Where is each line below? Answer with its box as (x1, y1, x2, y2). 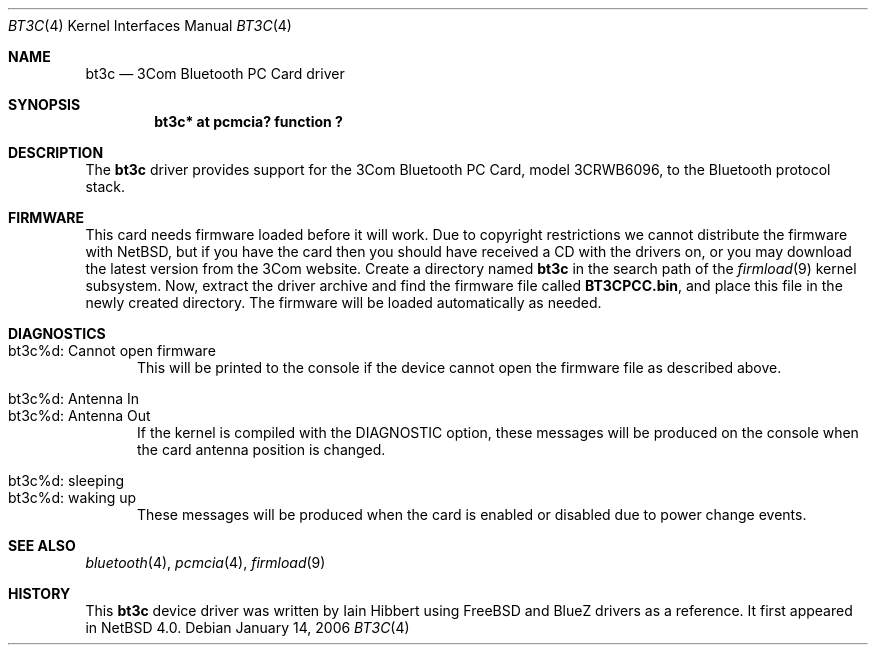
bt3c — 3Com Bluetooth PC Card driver (85, 65, 345, 82)
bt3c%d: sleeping (8, 472, 125, 489)
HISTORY (8, 585, 71, 602)
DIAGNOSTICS (8, 325, 106, 342)
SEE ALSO (8, 537, 76, 554)
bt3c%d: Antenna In (8, 390, 139, 407)
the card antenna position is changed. (137, 441, 386, 458)
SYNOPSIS (8, 96, 81, 113)
